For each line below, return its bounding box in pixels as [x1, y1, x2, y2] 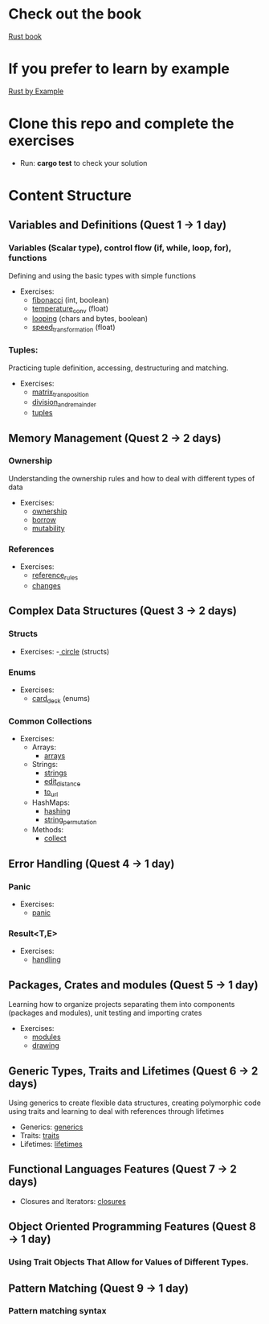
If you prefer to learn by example [8, 60, 230, 78]
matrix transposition [31, 387, 90, 398]
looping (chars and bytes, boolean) [31, 314, 149, 324]
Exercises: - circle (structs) [19, 646, 110, 656]
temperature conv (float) [31, 303, 109, 315]
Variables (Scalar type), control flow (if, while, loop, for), [8, 242, 231, 254]
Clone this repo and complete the [8, 114, 234, 133]
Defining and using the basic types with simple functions [8, 270, 197, 280]
